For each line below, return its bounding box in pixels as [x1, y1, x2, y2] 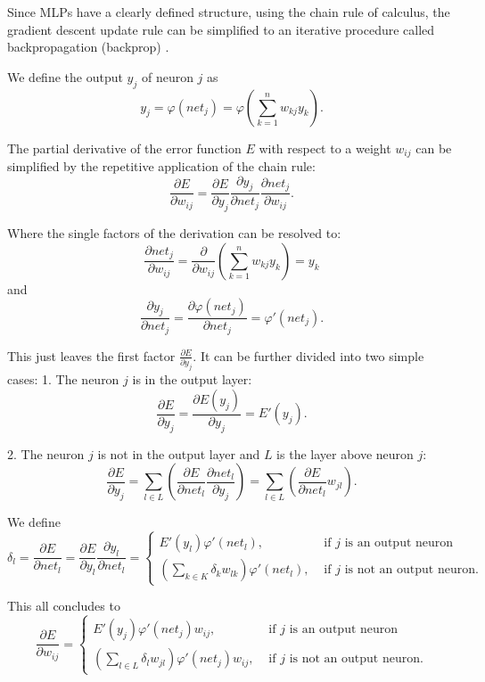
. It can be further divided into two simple [193, 346, 424, 365]
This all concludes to [7, 596, 120, 615]
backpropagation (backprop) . [7, 37, 169, 56]
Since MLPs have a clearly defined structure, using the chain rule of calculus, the [7, 3, 450, 21]
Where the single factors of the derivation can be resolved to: [7, 224, 341, 242]
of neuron [141, 67, 193, 86]
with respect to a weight [259, 138, 391, 157]
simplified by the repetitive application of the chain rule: [7, 157, 316, 176]
